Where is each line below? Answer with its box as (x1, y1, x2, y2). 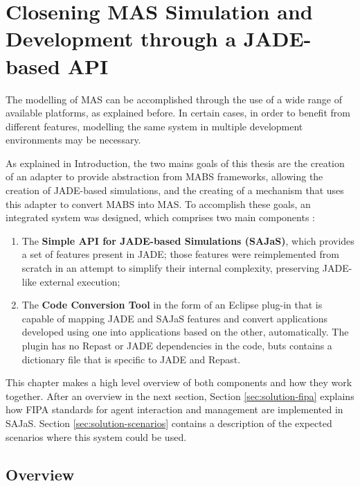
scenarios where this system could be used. (6, 429, 187, 444)
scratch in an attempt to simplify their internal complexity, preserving (21, 261, 320, 275)
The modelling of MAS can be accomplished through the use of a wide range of (6, 92, 342, 106)
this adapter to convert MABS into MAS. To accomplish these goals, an (6, 196, 311, 211)
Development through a (6, 24, 237, 53)
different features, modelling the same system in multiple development (6, 119, 303, 133)
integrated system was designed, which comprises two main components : (6, 210, 315, 225)
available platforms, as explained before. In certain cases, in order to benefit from (6, 105, 350, 120)
